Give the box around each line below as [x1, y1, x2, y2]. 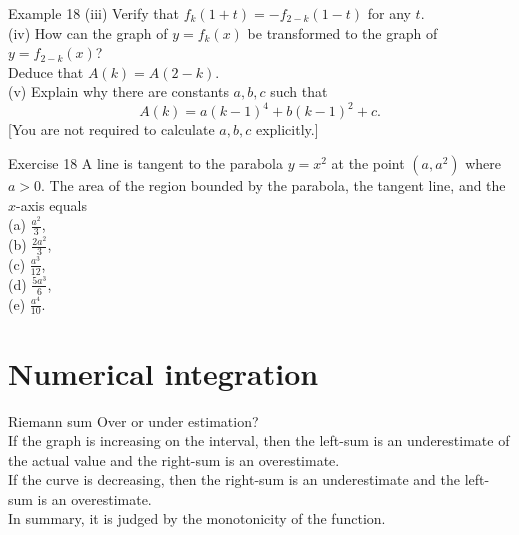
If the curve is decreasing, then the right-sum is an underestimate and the [8, 469, 461, 490]
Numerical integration [8, 352, 319, 393]
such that [270, 81, 328, 102]
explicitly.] [255, 119, 319, 140]
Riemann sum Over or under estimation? [8, 410, 259, 431]
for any [367, 3, 411, 23]
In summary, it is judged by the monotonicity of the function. [8, 508, 386, 529]
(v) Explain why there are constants [8, 81, 229, 102]
